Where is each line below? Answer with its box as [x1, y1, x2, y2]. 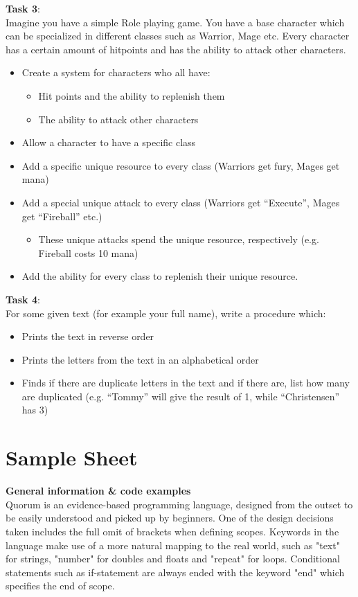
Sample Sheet [6, 443, 138, 472]
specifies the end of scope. [6, 578, 115, 593]
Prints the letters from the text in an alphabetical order [21, 352, 259, 366]
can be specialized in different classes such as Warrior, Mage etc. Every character [6, 28, 350, 43]
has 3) [21, 402, 48, 417]
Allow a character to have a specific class [21, 135, 196, 150]
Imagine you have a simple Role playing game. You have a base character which [6, 15, 345, 29]
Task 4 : [6, 292, 40, 306]
